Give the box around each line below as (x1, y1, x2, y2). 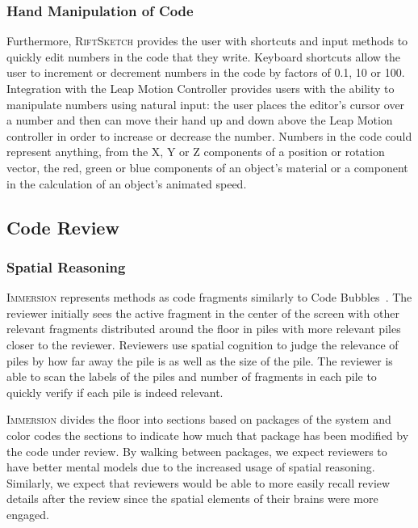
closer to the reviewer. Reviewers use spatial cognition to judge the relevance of (6, 336, 399, 353)
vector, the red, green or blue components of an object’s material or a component (6, 158, 408, 175)
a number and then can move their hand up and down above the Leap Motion (6, 112, 393, 129)
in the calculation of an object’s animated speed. (6, 175, 247, 192)
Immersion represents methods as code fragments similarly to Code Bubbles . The (6, 289, 412, 306)
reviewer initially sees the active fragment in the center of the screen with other (6, 304, 399, 321)
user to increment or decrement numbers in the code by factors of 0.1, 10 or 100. (6, 64, 405, 81)
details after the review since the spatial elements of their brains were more (6, 490, 378, 507)
